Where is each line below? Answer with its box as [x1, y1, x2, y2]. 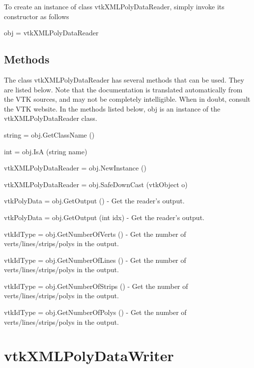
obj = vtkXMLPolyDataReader [4, 28, 99, 38]
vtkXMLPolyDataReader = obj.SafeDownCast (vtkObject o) [4, 179, 188, 189]
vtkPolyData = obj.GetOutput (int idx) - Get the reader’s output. [4, 212, 204, 222]
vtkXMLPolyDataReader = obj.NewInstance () [4, 163, 146, 173]
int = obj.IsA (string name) [4, 146, 87, 156]
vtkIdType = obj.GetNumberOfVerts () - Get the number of [4, 228, 186, 239]
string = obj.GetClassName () [4, 129, 95, 140]
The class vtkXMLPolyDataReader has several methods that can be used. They [4, 74, 244, 85]
